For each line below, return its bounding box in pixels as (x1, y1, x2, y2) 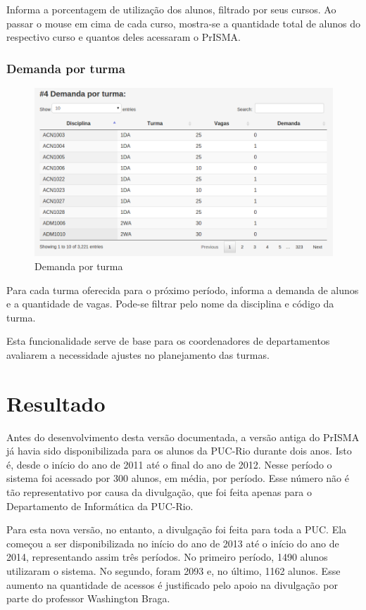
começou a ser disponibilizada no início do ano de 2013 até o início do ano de (6, 535, 339, 550)
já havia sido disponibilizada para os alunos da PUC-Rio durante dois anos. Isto (6, 443, 352, 458)
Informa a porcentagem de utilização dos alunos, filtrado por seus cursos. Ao (6, 2, 336, 16)
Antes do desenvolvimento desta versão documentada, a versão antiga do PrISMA (6, 429, 360, 444)
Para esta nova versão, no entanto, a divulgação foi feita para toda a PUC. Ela (6, 522, 347, 537)
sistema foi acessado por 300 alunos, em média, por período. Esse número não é (6, 471, 349, 485)
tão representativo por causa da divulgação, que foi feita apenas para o (6, 484, 313, 499)
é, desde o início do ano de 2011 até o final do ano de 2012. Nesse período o (6, 457, 332, 471)
